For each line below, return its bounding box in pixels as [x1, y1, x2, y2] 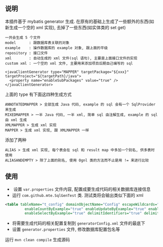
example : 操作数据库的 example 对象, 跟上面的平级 [5, 45, 108, 50]
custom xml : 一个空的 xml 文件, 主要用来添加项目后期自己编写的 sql [5, 61, 133, 66]
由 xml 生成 [5, 117, 27, 123]
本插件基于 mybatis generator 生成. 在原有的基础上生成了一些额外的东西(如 [5, 18, 154, 24]
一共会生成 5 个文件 [5, 35, 41, 40]
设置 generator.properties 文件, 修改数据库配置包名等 [12, 227, 120, 232]
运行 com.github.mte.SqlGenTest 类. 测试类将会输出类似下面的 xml [12, 192, 144, 198]
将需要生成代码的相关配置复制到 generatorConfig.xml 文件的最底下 [12, 220, 146, 226]
